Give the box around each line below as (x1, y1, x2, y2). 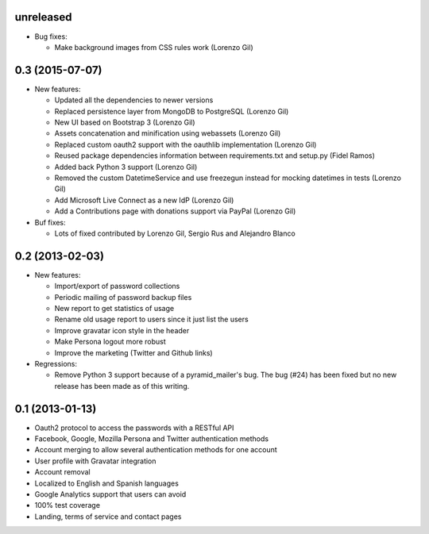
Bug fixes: (34, 32, 68, 41)
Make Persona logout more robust (54, 337, 166, 347)
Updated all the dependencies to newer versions (54, 95, 214, 105)
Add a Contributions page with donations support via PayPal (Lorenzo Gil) (54, 206, 296, 216)
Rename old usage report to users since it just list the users (54, 314, 249, 325)
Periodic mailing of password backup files (54, 292, 192, 302)
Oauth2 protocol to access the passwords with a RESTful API (34, 423, 234, 432)
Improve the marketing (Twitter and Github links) (54, 348, 214, 357)
